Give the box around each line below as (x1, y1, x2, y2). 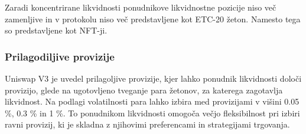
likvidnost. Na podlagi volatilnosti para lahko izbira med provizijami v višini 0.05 (5, 95, 300, 108)
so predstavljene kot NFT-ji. (5, 24, 108, 36)
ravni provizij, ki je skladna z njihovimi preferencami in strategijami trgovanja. (5, 118, 290, 130)
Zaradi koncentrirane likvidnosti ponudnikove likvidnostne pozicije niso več (5, 1, 276, 13)
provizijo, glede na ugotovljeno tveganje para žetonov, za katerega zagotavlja (5, 83, 283, 96)
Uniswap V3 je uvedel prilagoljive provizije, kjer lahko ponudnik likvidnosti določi (5, 72, 302, 84)
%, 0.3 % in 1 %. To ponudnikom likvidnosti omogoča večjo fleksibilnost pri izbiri (5, 106, 300, 119)
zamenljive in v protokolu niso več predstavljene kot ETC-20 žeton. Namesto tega (5, 12, 301, 25)
